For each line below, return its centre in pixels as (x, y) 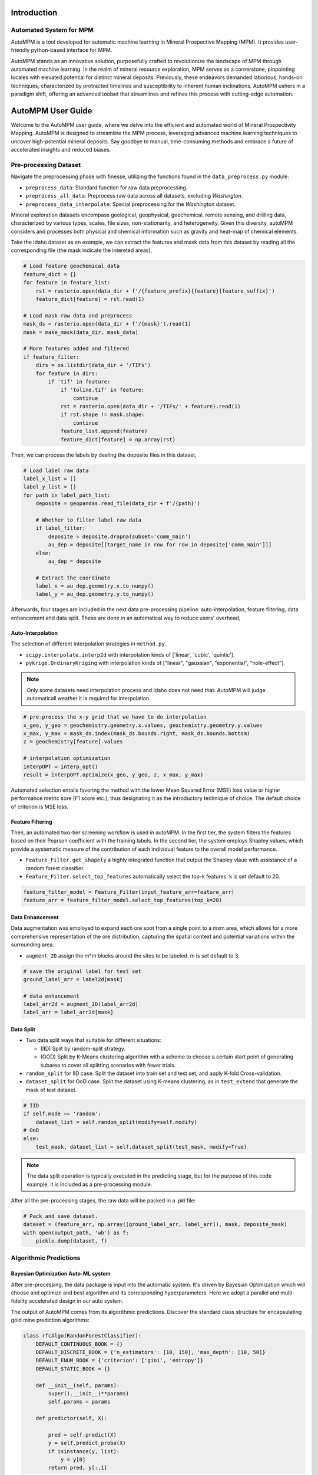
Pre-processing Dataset (46, 165)
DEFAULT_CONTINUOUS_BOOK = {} (79, 1344)
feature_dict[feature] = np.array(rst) (118, 439)
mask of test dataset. (51, 1090)
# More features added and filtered (76, 349)
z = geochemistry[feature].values (73, 742)
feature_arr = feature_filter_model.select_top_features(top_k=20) (123, 900)
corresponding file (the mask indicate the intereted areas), (82, 250)
